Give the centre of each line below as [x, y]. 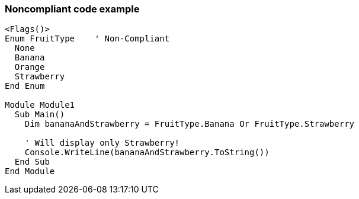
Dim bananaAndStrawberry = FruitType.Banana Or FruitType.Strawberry [190, 124]
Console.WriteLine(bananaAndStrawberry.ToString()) [147, 153]
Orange [30, 67]
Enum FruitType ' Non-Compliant [87, 39]
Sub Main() [40, 115]
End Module [30, 171]
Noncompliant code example [72, 9]
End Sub [32, 162]
